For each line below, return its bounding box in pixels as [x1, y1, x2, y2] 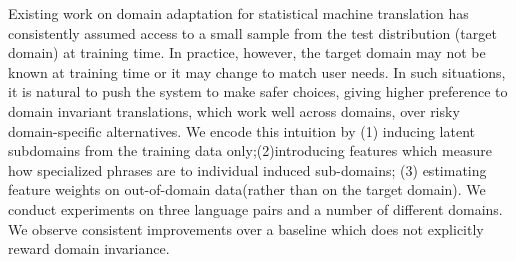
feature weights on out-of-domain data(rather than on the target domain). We [8, 179, 486, 200]
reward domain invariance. [8, 238, 170, 259]
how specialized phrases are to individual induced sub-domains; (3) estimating [8, 159, 487, 180]
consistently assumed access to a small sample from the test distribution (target [8, 22, 497, 43]
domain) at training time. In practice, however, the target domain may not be [8, 42, 486, 63]
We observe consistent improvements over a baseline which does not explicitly [8, 218, 484, 239]
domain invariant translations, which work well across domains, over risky [8, 100, 460, 121]
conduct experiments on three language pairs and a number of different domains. [8, 198, 503, 219]
